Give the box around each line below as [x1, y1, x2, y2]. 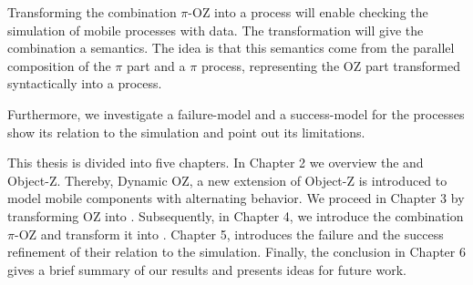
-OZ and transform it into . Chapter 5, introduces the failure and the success [14, 224, 444, 243]
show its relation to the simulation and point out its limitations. [7, 122, 365, 141]
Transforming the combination [7, 3, 177, 21]
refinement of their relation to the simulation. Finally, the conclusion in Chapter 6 [7, 242, 466, 261]
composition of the [7, 56, 111, 75]
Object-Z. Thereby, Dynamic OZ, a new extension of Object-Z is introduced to [7, 170, 447, 189]
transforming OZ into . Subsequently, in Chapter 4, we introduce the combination [7, 206, 464, 225]
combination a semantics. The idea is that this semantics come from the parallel [7, 38, 455, 57]
